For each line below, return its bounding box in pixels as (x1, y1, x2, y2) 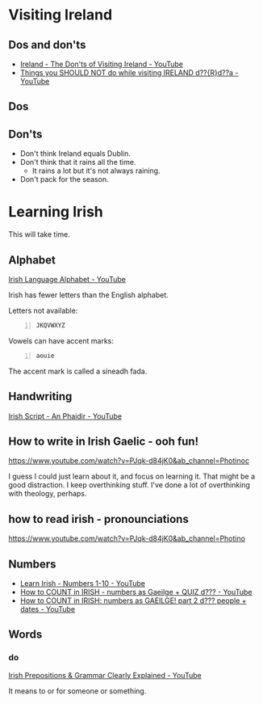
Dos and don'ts (8, 38, 86, 52)
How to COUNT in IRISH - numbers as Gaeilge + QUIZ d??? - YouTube (19, 587, 253, 597)
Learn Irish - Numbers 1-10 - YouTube (19, 578, 145, 588)
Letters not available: (8, 306, 78, 315)
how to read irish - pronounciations (8, 512, 190, 526)
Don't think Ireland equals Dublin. (19, 149, 131, 158)
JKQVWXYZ (35, 321, 66, 329)
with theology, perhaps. (8, 489, 87, 499)
